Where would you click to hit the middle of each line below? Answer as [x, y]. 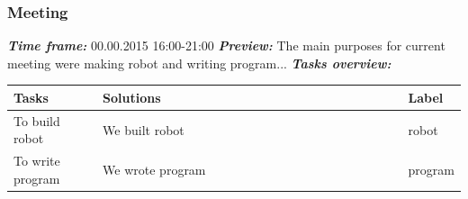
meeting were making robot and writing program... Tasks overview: [199, 63]
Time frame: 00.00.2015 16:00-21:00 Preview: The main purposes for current [226, 45]
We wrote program [154, 169]
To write [37, 161]
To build [37, 120]
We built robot [144, 129]
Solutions [132, 97]
